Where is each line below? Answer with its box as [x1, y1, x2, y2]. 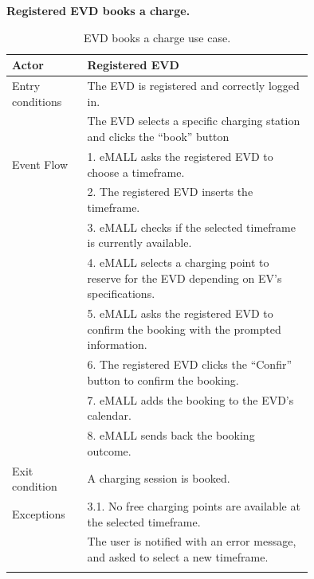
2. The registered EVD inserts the [87, 183, 253, 200]
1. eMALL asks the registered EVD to [87, 147, 273, 164]
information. [87, 336, 147, 353]
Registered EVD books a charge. [6, 2, 190, 18]
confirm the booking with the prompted [87, 320, 281, 337]
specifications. [87, 285, 155, 302]
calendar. [87, 407, 131, 424]
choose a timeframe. [87, 163, 185, 180]
